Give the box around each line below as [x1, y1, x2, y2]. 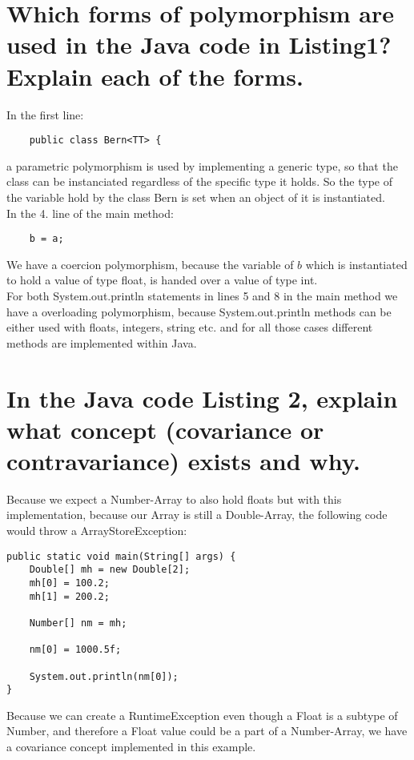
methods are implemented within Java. [6, 334, 197, 351]
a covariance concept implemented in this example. [6, 738, 256, 755]
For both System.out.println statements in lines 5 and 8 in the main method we [6, 287, 398, 304]
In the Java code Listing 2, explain [6, 381, 398, 414]
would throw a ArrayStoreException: [6, 522, 187, 539]
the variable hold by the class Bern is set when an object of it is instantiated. [6, 188, 385, 205]
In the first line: [6, 106, 84, 123]
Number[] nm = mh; [29, 617, 127, 629]
